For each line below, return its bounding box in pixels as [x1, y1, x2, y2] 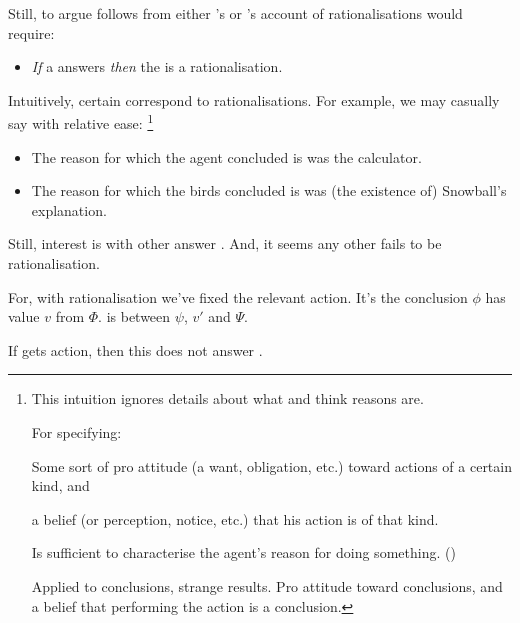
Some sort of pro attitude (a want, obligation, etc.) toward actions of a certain [31, 455, 512, 476]
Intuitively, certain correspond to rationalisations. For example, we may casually [8, 89, 500, 110]
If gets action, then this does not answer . [8, 339, 263, 360]
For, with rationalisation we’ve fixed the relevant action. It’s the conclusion [8, 286, 468, 307]
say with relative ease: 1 [8, 110, 154, 134]
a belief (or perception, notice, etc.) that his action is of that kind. [31, 508, 439, 529]
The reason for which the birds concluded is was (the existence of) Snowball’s [31, 180, 507, 201]
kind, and [31, 475, 90, 496]
